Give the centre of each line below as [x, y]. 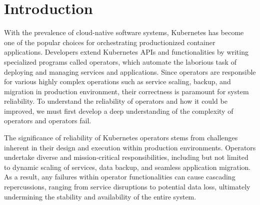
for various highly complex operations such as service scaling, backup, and [117, 81]
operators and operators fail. [48, 121]
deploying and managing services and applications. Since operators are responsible [130, 71]
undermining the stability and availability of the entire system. [100, 196]
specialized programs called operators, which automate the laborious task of [120, 61]
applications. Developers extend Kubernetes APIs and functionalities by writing [126, 52]
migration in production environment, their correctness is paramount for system [126, 91]
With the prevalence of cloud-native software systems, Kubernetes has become [124, 32]
